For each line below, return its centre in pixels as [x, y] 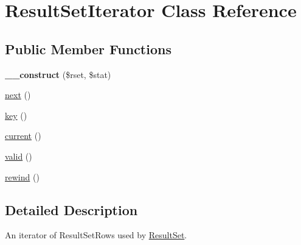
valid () [19, 156]
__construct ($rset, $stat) [58, 74]
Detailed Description [71, 209]
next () [18, 95]
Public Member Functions [88, 48]
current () [23, 136]
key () [16, 115]
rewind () [22, 176]
